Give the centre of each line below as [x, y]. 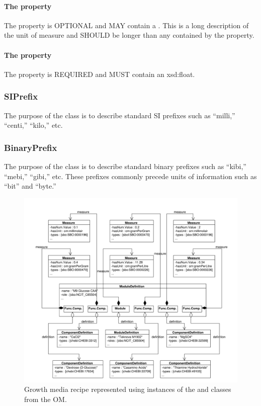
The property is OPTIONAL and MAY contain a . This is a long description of [126, 25]
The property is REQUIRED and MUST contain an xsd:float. [100, 74]
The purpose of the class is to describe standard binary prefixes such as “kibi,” [125, 166]
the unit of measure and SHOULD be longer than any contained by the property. [129, 35]
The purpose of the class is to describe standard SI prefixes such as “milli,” [120, 115]
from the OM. [46, 399]
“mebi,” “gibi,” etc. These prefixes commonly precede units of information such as [130, 176]
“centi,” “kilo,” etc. [33, 125]
